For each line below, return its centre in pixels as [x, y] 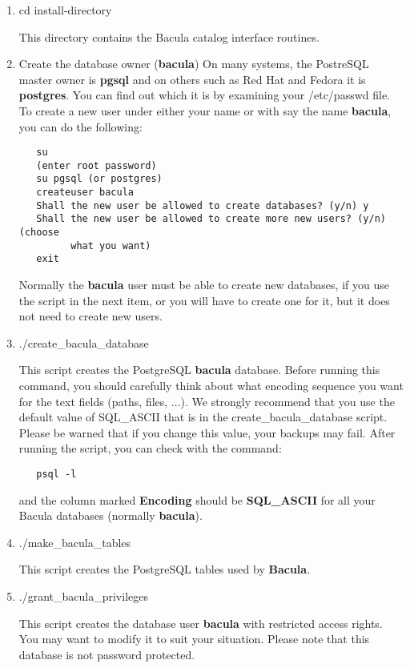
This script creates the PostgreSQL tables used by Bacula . [165, 569]
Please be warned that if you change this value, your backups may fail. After [207, 432]
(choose [39, 233]
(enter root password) [96, 165]
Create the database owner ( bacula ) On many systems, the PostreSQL [194, 64]
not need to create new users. [90, 316]
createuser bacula [85, 193]
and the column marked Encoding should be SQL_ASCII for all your [197, 499]
